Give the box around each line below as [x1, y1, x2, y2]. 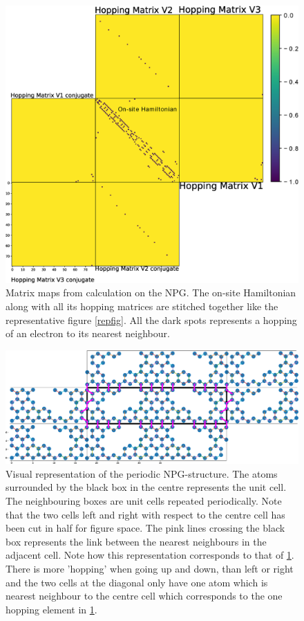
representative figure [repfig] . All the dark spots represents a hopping [6, 312, 297, 327]
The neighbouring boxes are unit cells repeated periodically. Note [6, 493, 282, 507]
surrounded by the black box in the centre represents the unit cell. [6, 480, 287, 494]
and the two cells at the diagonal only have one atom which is [6, 575, 268, 589]
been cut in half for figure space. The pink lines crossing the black [6, 521, 285, 535]
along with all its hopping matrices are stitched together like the [6, 299, 278, 313]
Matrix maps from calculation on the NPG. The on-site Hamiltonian [6, 285, 296, 300]
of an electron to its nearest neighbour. [6, 326, 170, 341]
